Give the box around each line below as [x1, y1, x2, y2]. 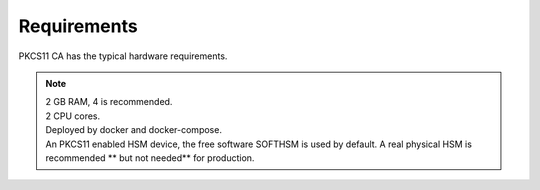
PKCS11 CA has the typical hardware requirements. [18, 50, 228, 62]
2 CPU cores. [45, 110, 101, 122]
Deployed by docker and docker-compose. [45, 124, 222, 136]
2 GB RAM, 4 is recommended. [45, 96, 173, 108]
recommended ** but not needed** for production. [45, 151, 255, 164]
